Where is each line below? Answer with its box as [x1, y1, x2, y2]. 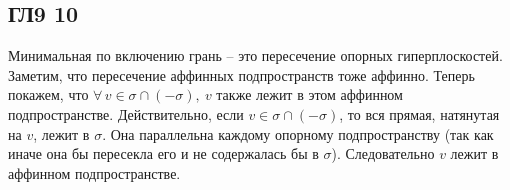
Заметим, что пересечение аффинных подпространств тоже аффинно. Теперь [8, 64, 475, 85]
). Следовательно [331, 143, 435, 164]
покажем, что [8, 84, 89, 105]
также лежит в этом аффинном [216, 84, 403, 105]
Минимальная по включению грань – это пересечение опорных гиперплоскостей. [8, 45, 503, 66]
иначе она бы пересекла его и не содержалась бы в [8, 143, 319, 164]
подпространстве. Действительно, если [8, 103, 244, 124]
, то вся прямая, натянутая [339, 103, 500, 124]
